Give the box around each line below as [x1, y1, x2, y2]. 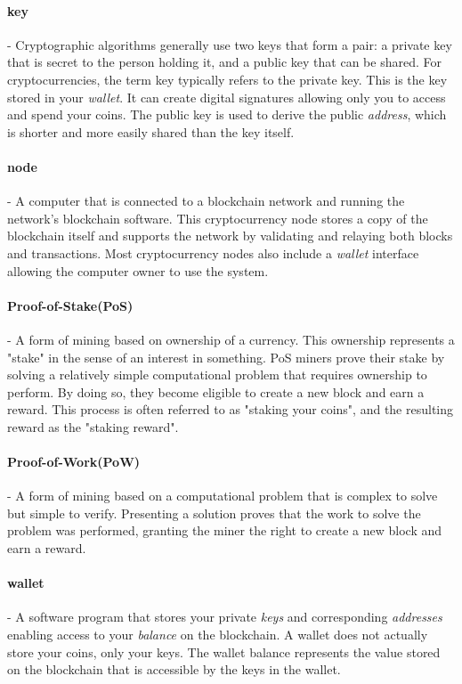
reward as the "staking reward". [7, 417, 179, 436]
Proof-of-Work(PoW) [7, 452, 141, 471]
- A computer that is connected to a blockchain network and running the [7, 191, 405, 210]
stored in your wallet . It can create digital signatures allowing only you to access [7, 87, 446, 106]
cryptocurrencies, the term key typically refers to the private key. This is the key [7, 69, 448, 88]
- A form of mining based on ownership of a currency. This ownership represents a [7, 330, 455, 348]
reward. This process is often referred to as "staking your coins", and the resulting [7, 400, 454, 419]
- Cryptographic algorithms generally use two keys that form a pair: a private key [7, 35, 452, 53]
